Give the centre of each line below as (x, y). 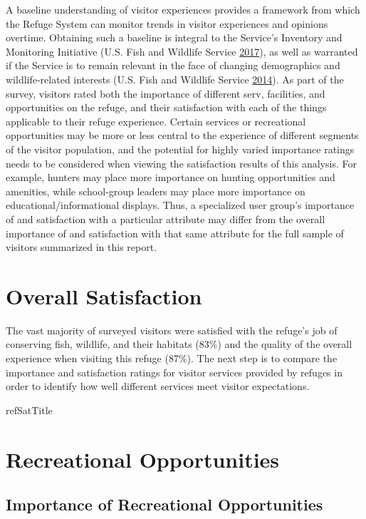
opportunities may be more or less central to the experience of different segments (182, 135)
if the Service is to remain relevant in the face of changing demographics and (173, 65)
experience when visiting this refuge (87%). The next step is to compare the (172, 358)
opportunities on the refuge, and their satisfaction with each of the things (166, 107)
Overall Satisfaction (104, 296)
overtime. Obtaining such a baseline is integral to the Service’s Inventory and (174, 37)
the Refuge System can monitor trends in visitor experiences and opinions (167, 23)
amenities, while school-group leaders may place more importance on (156, 191)
